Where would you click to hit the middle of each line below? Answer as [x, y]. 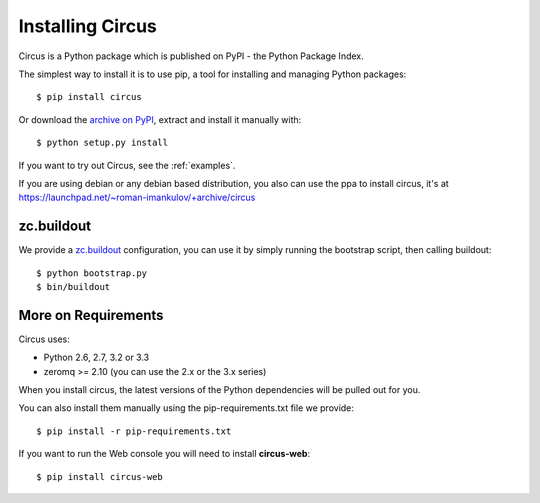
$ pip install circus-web [100, 476]
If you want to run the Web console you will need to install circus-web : [164, 454]
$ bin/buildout [73, 286]
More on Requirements [91, 315]
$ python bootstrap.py [92, 273]
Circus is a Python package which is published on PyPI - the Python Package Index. [191, 56]
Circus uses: [44, 339]
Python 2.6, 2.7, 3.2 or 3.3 [96, 357]
